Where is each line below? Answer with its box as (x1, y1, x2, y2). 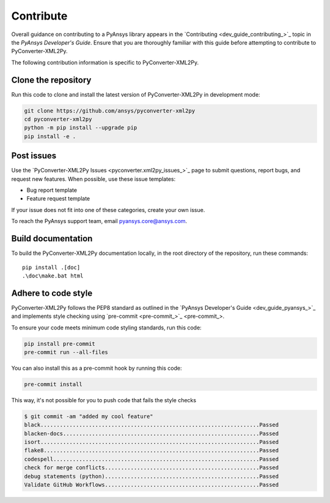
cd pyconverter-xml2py (24, 116, 92, 122)
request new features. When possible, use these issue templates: (11, 175, 176, 183)
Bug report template (26, 186, 78, 194)
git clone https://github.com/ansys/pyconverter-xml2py (24, 107, 196, 114)
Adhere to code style (11, 288, 93, 298)
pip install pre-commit (24, 340, 96, 347)
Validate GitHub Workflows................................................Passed (24, 482, 279, 488)
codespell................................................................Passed (24, 455, 279, 463)
